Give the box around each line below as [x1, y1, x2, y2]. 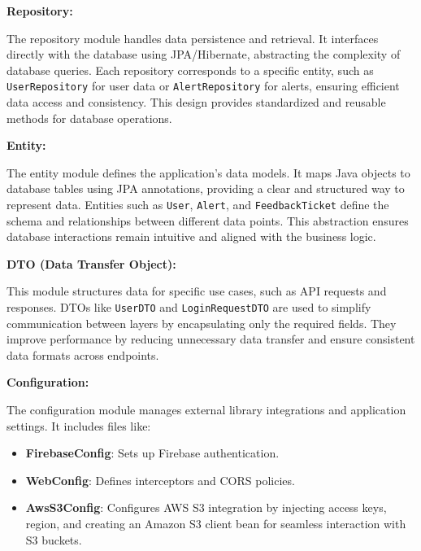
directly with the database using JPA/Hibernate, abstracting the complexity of [7, 46, 401, 63]
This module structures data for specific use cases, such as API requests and [7, 282, 387, 300]
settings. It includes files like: [7, 417, 151, 434]
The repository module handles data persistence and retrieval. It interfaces [7, 29, 379, 46]
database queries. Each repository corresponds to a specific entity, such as [7, 61, 374, 78]
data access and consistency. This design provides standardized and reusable [7, 94, 386, 111]
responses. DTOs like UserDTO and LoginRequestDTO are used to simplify [7, 299, 371, 316]
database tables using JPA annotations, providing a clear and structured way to [7, 180, 405, 197]
